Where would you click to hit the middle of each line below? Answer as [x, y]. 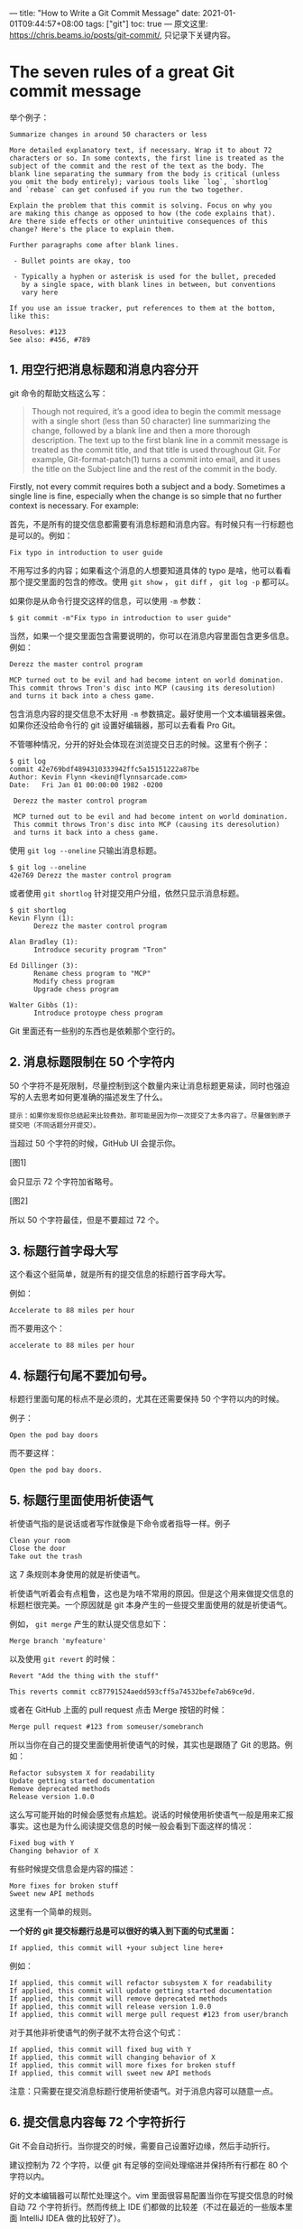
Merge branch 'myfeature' [58, 1641]
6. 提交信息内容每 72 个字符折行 [97, 2122]
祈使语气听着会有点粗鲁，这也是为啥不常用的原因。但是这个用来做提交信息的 [151, 1593]
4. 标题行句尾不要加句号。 [82, 1375]
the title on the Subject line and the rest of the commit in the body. [154, 469]
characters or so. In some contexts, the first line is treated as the [147, 158]
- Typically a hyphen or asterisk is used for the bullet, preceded [145, 276]
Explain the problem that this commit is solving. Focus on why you [141, 205]
